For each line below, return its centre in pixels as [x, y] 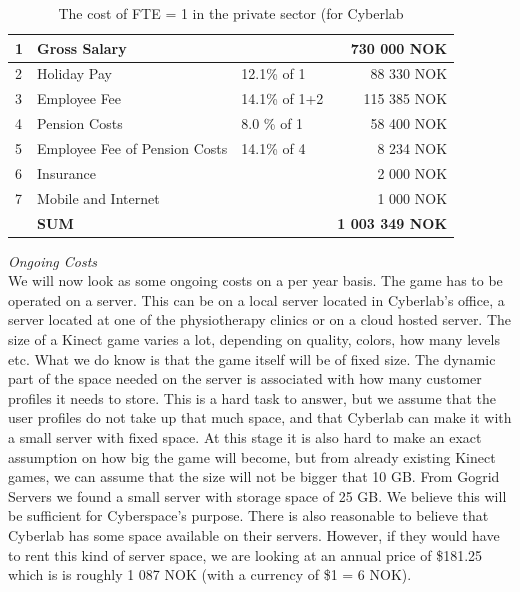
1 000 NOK [412, 197]
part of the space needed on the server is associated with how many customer [245, 378]
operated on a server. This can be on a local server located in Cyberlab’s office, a [256, 299]
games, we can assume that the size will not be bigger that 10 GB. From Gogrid [254, 476]
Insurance [66, 172]
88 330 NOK [409, 73]
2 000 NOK [412, 172]
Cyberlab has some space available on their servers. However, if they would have [254, 534]
